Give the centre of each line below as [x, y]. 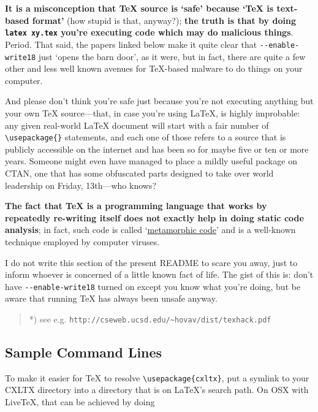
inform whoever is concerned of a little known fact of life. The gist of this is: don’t [159, 274]
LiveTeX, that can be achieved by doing [80, 402]
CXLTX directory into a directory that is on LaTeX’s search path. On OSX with [157, 390]
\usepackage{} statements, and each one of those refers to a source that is [146, 137]
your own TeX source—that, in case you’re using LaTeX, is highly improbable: [153, 113]
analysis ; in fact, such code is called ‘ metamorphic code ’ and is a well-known [150, 230]
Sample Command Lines [84, 352]
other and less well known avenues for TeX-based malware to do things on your [154, 68]
